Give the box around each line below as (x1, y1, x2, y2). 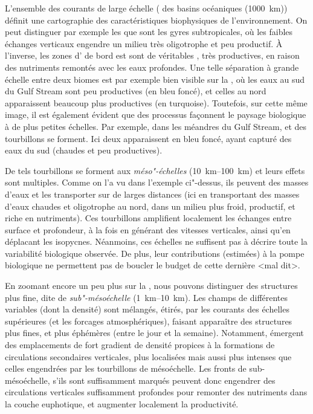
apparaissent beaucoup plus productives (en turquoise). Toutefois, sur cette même (5, 96, 308, 109)
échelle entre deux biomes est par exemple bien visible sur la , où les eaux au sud (5, 73, 305, 85)
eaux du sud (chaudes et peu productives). (5, 144, 163, 157)
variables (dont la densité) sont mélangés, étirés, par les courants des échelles (5, 303, 289, 315)
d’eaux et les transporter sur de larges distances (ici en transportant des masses (5, 187, 300, 200)
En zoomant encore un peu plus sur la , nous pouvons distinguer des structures (5, 279, 298, 292)
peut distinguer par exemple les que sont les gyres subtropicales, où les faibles (5, 25, 293, 38)
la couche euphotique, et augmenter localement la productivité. (5, 398, 239, 410)
